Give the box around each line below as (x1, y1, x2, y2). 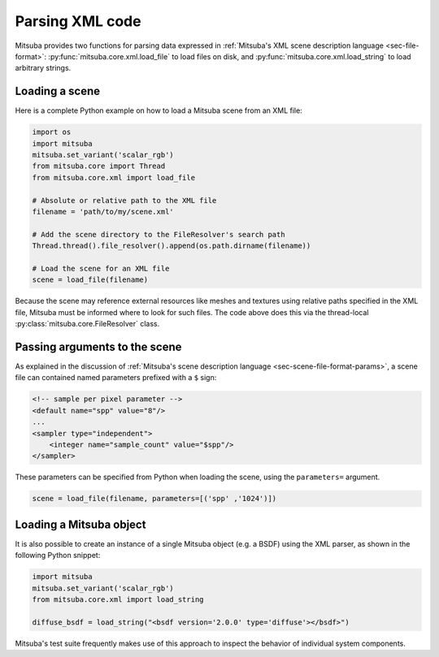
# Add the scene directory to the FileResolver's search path (32, 230, 285, 239)
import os (32, 128, 72, 137)
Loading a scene (15, 84, 101, 98)
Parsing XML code (15, 12, 141, 30)
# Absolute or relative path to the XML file (32, 196, 217, 205)
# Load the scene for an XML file (32, 264, 170, 273)
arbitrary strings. (15, 63, 72, 73)
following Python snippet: (15, 551, 101, 560)
